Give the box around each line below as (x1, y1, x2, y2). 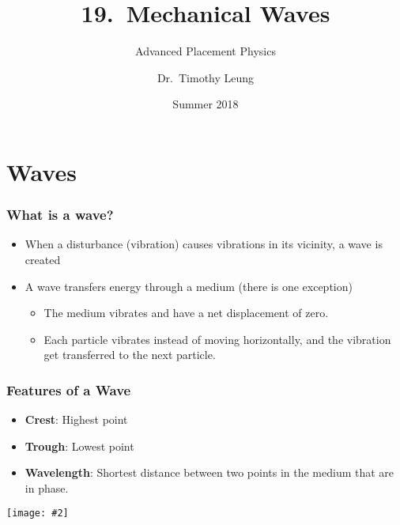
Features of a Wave (6, 380, 131, 399)
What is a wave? (6, 205, 114, 225)
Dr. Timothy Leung (157, 69, 255, 85)
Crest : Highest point (25, 411, 128, 428)
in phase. (25, 479, 69, 496)
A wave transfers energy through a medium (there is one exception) (25, 278, 353, 294)
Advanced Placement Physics (135, 43, 276, 59)
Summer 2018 (172, 96, 239, 112)
